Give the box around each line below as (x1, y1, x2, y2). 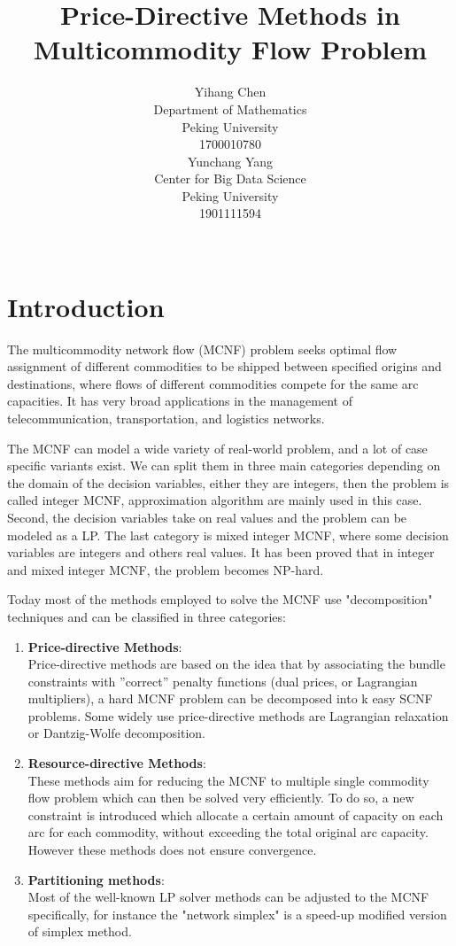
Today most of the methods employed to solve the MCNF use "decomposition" (7, 590, 433, 609)
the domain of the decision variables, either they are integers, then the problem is (7, 473, 450, 492)
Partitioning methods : (27, 870, 165, 888)
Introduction (7, 288, 165, 324)
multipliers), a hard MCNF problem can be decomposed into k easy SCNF (27, 689, 433, 708)
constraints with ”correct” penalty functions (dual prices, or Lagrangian (27, 671, 418, 690)
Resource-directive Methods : (27, 754, 206, 772)
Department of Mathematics (153, 99, 307, 118)
